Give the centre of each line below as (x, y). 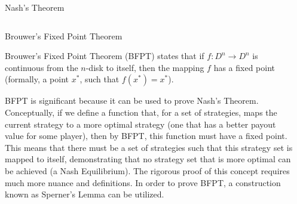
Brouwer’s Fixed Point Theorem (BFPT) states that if (105, 56)
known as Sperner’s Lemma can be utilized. (85, 194)
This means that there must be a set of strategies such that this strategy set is (149, 147)
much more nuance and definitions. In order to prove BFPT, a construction (143, 182)
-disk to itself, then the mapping (145, 67)
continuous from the (42, 67)
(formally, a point (37, 79)
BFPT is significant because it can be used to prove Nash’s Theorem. (132, 101)
